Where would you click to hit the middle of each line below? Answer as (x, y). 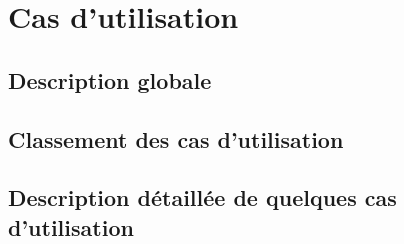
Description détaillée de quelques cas (202, 197)
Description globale (110, 79)
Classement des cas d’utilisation (176, 138)
